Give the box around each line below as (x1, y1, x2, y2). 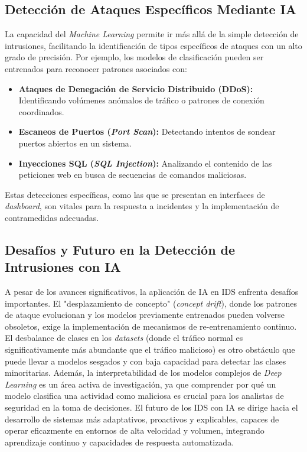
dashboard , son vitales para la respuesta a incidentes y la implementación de (5, 200, 279, 212)
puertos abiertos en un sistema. (18, 136, 132, 149)
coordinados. (18, 105, 64, 118)
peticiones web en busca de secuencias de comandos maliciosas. (18, 168, 247, 181)
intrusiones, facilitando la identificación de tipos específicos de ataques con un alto (5, 39, 302, 51)
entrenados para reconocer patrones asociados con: (5, 62, 187, 74)
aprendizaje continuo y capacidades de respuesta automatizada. (5, 435, 234, 448)
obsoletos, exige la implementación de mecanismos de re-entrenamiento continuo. (5, 320, 297, 332)
